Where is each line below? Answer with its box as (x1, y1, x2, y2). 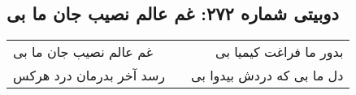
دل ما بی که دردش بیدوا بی (191, 66, 344, 85)
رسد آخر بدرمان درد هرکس (13, 66, 166, 85)
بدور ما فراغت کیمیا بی (215, 42, 344, 62)
